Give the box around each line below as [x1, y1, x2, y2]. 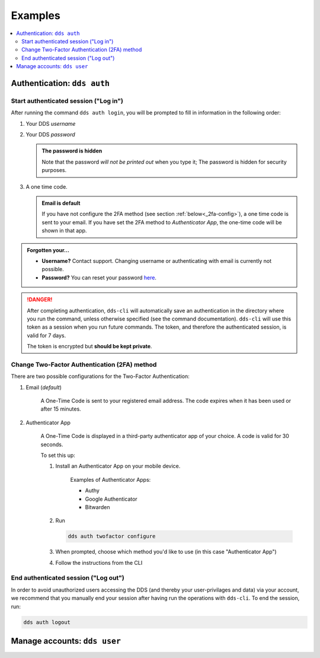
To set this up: [40, 452, 75, 459]
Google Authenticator [85, 495, 137, 503]
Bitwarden [85, 503, 110, 510]
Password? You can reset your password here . [41, 274, 157, 281]
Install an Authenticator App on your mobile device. [55, 463, 181, 470]
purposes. [41, 167, 67, 174]
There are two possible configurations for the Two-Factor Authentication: [11, 373, 190, 380]
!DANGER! [27, 296, 53, 303]
